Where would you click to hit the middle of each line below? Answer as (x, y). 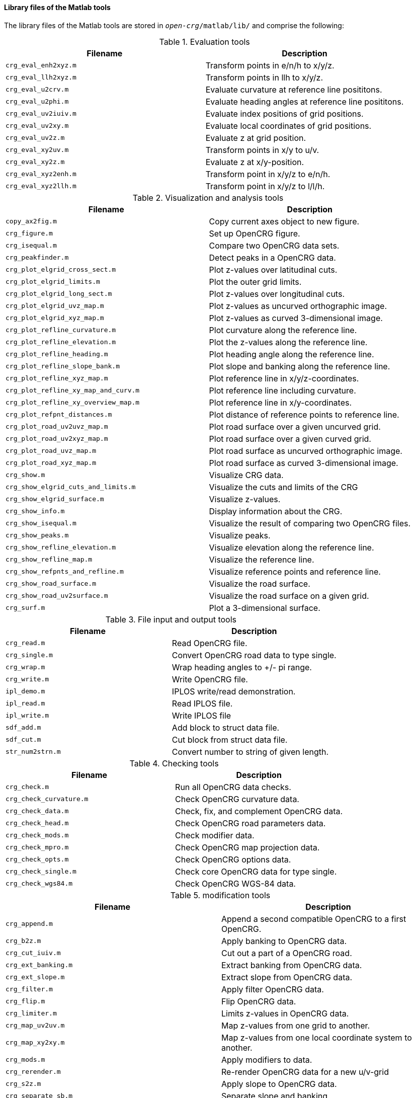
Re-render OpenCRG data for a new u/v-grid (305, 1072)
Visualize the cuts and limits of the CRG (283, 487)
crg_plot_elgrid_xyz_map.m (55, 318)
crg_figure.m (29, 233)
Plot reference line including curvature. (282, 390)
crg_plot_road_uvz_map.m (51, 451)
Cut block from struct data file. (230, 739)
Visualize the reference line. (262, 559)
